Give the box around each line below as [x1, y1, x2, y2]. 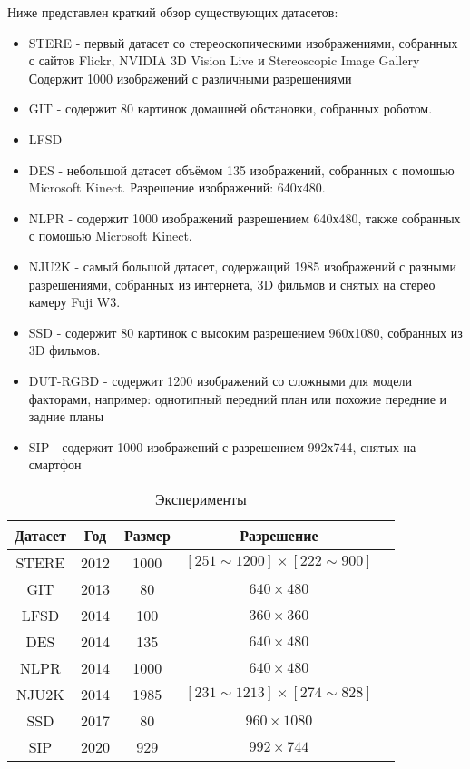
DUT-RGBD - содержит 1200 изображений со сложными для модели [28, 370, 412, 389]
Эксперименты [155, 488, 247, 509]
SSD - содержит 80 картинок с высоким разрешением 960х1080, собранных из [28, 322, 463, 341]
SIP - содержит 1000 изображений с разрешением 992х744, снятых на [28, 437, 416, 456]
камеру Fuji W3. [28, 292, 121, 311]
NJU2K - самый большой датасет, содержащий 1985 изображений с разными [28, 256, 456, 275]
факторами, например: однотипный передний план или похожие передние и [28, 389, 447, 408]
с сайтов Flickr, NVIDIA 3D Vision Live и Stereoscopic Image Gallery [28, 51, 420, 70]
